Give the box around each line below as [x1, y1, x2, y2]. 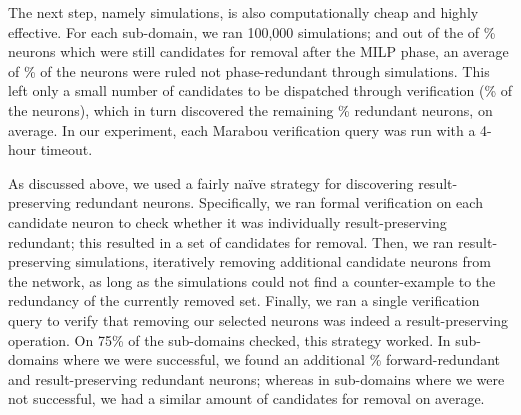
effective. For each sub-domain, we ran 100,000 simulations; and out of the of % [8, 21, 496, 42]
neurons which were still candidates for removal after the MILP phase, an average [8, 41, 509, 62]
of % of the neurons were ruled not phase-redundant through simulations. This [8, 60, 490, 81]
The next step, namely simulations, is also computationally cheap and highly [8, 2, 479, 22]
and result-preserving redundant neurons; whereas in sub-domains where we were [8, 368, 505, 389]
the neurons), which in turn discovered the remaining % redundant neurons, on [8, 99, 493, 120]
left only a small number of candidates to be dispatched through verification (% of [8, 80, 512, 101]
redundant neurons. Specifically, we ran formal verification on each [75, 192, 483, 213]
